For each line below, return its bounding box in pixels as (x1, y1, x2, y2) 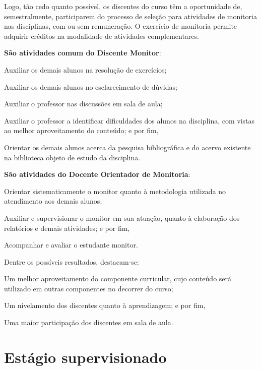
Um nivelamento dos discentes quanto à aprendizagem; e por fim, (4, 300, 206, 311)
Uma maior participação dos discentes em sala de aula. (4, 317, 173, 328)
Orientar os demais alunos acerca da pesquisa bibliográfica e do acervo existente (4, 142, 251, 152)
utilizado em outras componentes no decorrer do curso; (4, 283, 173, 293)
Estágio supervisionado (4, 346, 167, 367)
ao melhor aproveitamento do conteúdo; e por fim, (4, 125, 159, 136)
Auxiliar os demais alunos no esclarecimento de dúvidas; (4, 81, 177, 92)
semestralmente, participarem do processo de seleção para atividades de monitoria (4, 11, 257, 21)
